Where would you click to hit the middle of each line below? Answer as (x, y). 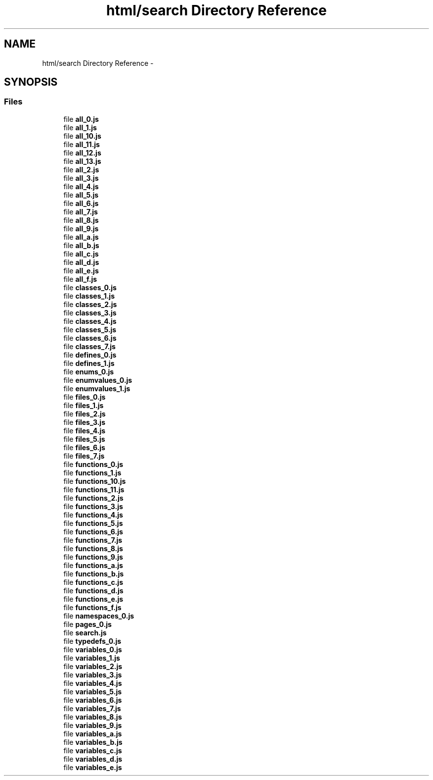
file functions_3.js (93, 506)
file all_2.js (81, 169)
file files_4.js (85, 430)
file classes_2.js (90, 304)
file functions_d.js (93, 590)
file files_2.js (85, 414)
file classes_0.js (90, 287)
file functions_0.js (93, 464)
